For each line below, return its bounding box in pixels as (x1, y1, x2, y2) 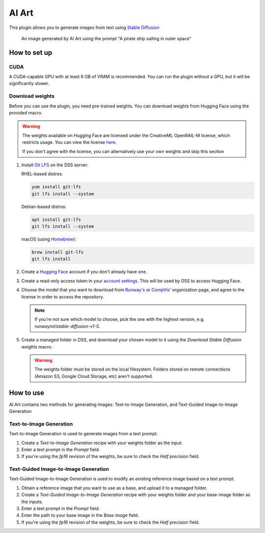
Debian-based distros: (21, 204, 67, 210)
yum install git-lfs (31, 184, 81, 190)
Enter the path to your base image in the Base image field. (21, 512, 139, 518)
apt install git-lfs (31, 216, 81, 222)
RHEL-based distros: (21, 171, 63, 177)
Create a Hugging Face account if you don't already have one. (21, 269, 147, 275)
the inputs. (21, 499, 43, 505)
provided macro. (9, 110, 43, 116)
